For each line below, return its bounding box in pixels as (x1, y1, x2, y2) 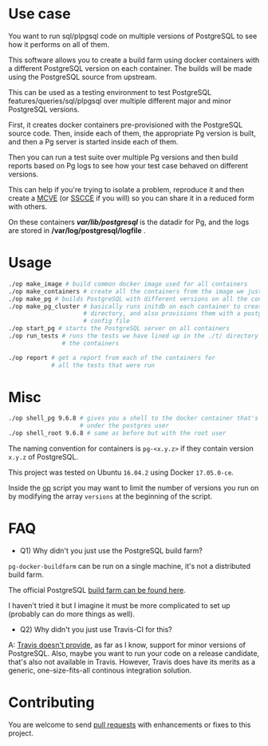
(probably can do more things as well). (8, 610, 136, 618)
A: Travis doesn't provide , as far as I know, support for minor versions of (8, 640, 246, 649)
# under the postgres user (79, 422, 170, 430)
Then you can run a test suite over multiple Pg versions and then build (8, 152, 238, 162)
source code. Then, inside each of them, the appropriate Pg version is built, (8, 128, 257, 138)
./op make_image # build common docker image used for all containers (8, 280, 248, 288)
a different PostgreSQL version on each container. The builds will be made (8, 63, 253, 73)
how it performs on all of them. (8, 39, 110, 49)
